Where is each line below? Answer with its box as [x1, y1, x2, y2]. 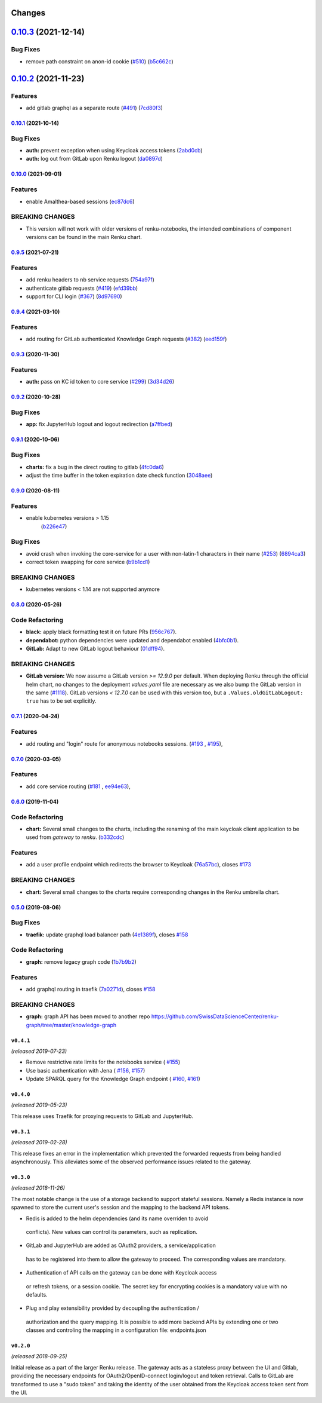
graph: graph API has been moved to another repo [26, 1013, 150, 1020]
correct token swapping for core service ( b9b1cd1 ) [26, 559, 150, 566]
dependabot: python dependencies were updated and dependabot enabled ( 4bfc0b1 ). [26, 636, 239, 644]
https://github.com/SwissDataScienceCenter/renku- [151, 1013, 279, 1020]
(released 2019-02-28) [11, 1139, 68, 1146]
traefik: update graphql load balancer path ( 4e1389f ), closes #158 [26, 931, 188, 938]
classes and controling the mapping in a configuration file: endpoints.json [26, 1327, 207, 1334]
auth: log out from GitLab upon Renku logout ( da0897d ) [26, 155, 163, 163]
